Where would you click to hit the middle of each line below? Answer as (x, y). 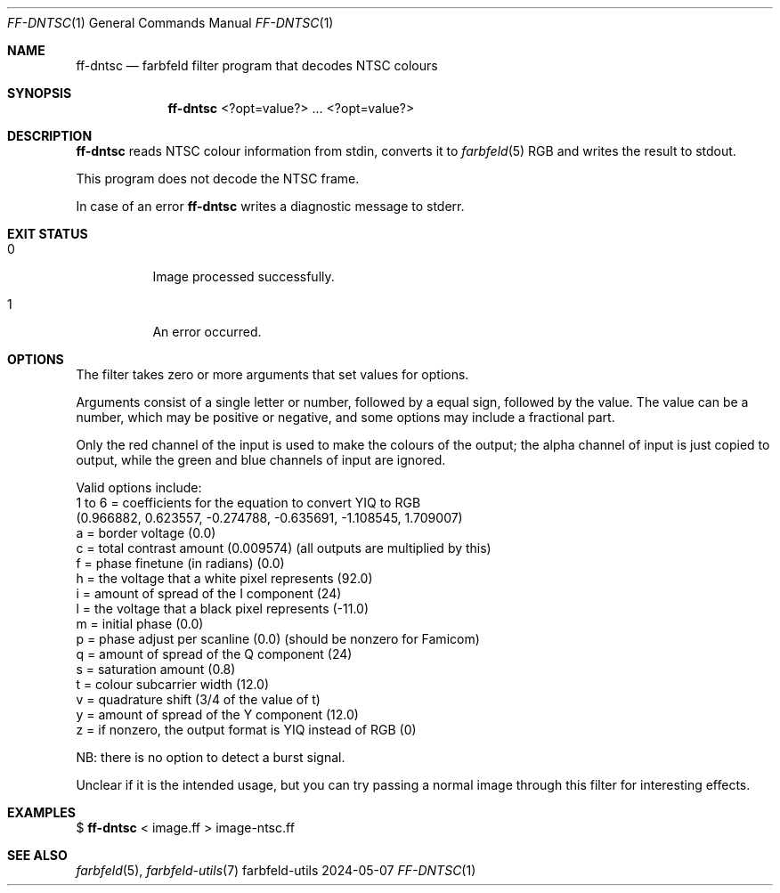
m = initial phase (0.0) (140, 624)
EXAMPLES (41, 812)
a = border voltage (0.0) (146, 533)
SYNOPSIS (40, 93)
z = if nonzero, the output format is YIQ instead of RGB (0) (246, 730)
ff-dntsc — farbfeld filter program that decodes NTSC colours (257, 65)
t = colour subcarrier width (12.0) (173, 684)
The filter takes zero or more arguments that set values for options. (272, 374)
